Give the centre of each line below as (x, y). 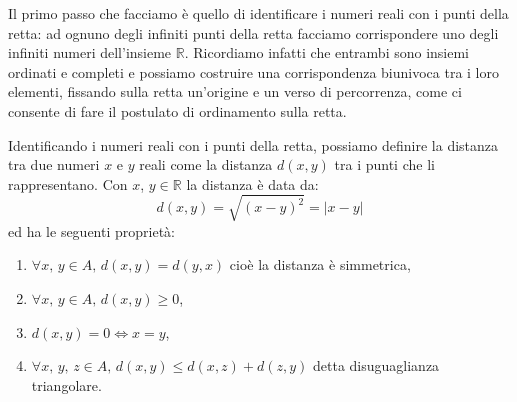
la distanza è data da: (252, 183)
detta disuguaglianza (376, 365)
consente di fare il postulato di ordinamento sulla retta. (177, 110)
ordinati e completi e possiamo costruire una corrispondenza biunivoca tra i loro (253, 71)
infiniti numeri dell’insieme (90, 52)
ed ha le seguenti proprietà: (91, 230)
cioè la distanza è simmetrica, (320, 264)
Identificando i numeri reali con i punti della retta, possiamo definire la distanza (253, 144)
